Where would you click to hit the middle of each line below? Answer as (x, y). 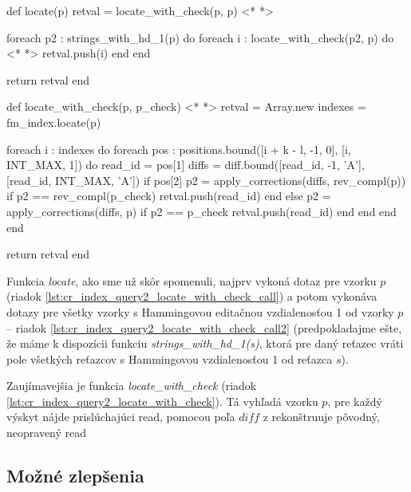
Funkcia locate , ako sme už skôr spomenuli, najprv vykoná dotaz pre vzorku (192, 280)
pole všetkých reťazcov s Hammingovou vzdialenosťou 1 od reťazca (170, 358)
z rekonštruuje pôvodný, (321, 417)
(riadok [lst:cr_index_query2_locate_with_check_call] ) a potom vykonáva (192, 296)
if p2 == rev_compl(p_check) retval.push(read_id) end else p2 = (169, 196)
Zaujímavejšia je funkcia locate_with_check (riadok (132, 386)
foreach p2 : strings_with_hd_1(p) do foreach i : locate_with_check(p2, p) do (200, 37)
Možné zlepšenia (75, 476)
